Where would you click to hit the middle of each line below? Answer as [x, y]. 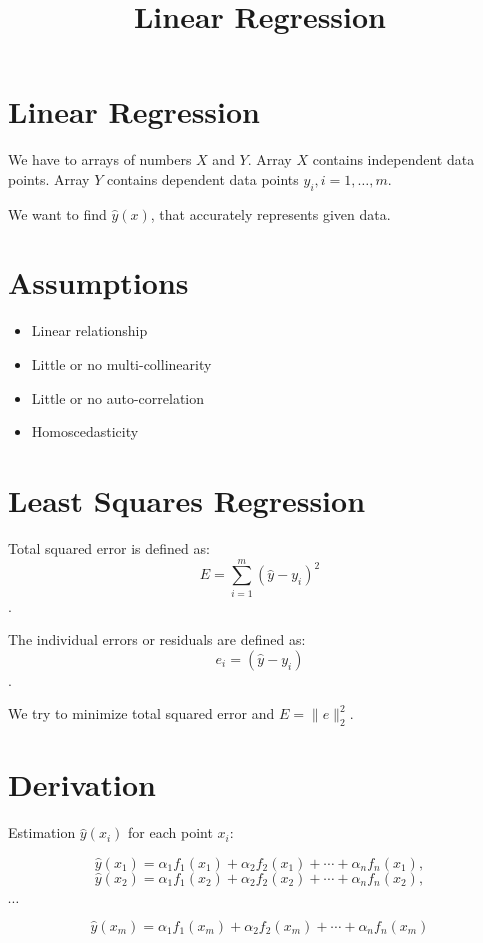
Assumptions [98, 282]
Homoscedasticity [85, 431]
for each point [170, 832]
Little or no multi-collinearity [121, 364]
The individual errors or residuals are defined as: [157, 639]
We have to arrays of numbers [100, 159]
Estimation [42, 832]
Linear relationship [89, 330]
